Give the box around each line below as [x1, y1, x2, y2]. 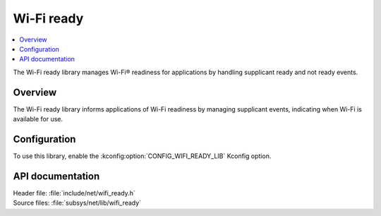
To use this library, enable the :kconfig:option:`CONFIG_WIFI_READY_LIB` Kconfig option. [13, 152, 272, 160]
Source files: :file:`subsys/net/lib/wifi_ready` [13, 198, 141, 208]
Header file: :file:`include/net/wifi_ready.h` [13, 188, 135, 197]
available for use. [13, 115, 64, 124]
